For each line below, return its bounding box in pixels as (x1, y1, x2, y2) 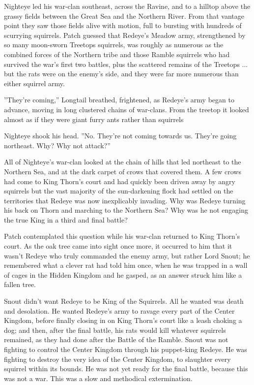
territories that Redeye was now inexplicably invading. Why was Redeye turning (4, 195, 246, 205)
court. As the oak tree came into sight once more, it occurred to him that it (4, 241, 232, 251)
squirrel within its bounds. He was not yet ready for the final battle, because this (4, 363, 248, 374)
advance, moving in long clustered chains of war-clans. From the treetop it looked (4, 104, 249, 114)
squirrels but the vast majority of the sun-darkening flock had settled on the (4, 186, 233, 196)
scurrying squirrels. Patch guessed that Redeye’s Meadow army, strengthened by (4, 30, 246, 40)
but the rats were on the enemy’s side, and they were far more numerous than (4, 68, 239, 79)
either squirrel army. (4, 78, 65, 88)
